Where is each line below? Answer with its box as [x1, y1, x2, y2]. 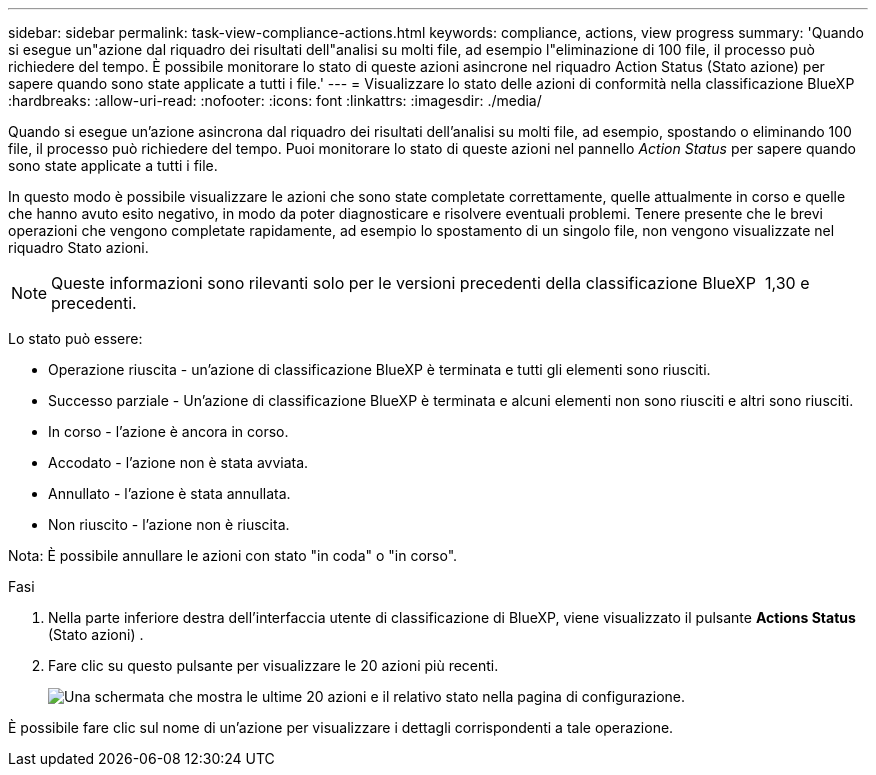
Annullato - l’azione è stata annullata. [48, 485, 291, 502]
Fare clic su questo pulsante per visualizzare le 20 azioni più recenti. [48, 657, 499, 674]
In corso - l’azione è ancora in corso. [48, 423, 289, 440]
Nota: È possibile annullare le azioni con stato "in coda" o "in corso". [8, 547, 458, 564]
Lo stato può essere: [8, 330, 143, 347]
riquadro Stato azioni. [8, 239, 149, 256]
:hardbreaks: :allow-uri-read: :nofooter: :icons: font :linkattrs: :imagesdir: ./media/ [8, 92, 542, 109]
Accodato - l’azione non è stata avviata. [48, 454, 309, 471]
